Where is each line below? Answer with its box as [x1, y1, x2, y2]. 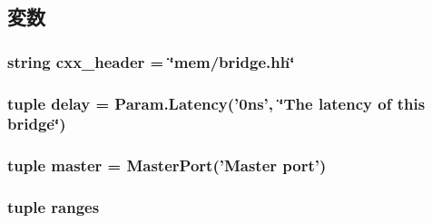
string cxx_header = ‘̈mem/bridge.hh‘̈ [7, 50, 295, 73]
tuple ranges [7, 196, 100, 218]
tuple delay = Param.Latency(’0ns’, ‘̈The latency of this [7, 92, 426, 114]
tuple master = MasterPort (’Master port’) [7, 154, 327, 177]
